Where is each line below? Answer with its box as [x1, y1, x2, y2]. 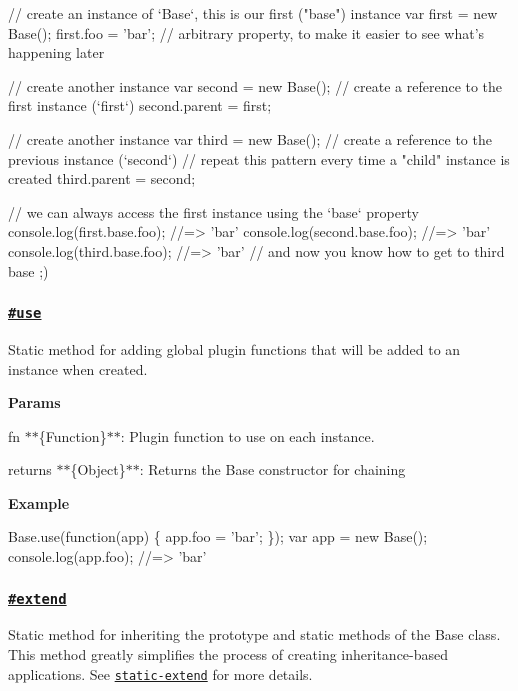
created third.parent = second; [8, 168, 196, 189]
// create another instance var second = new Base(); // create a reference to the [8, 75, 503, 96]
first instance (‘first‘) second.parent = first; [8, 95, 272, 116]
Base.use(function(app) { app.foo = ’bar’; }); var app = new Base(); [8, 526, 428, 547]
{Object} [70, 459, 126, 480]
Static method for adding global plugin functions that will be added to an [8, 338, 461, 359]
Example [8, 492, 70, 513]
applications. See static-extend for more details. [8, 663, 313, 684]
